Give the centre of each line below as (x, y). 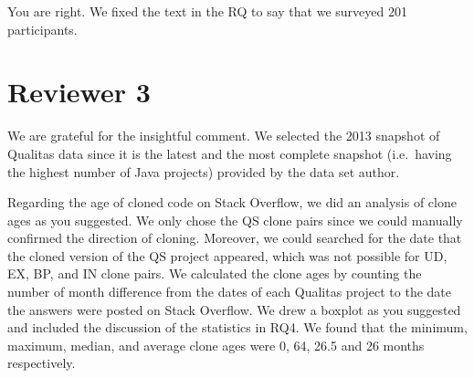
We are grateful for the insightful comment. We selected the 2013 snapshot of (224, 136)
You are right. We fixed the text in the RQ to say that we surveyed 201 (207, 11)
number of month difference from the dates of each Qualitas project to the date (230, 292)
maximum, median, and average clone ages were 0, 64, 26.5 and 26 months (216, 345)
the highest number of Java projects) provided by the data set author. (204, 171)
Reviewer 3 (79, 92)
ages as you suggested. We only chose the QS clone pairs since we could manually (235, 220)
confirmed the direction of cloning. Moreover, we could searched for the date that (235, 238)
